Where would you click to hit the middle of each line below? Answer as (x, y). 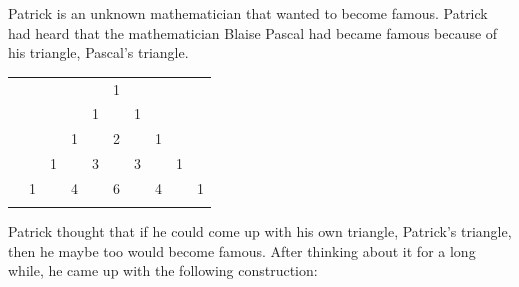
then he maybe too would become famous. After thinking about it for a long (242, 250)
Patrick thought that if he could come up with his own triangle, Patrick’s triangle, (260, 231)
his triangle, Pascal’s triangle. (98, 52)
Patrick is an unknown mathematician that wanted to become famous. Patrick (248, 13)
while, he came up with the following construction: (163, 270)
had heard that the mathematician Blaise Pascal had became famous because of (253, 32)
